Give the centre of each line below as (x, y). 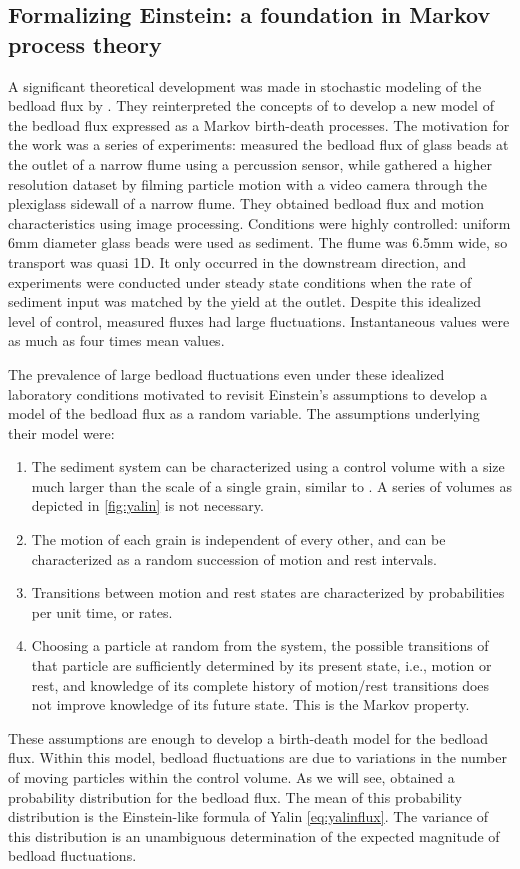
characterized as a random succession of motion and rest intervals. (234, 558)
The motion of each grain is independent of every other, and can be (238, 539)
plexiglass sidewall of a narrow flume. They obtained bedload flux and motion (246, 203)
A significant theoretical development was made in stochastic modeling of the (245, 85)
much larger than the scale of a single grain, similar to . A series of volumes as (271, 485)
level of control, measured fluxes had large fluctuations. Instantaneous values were (259, 320)
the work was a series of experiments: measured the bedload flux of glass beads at (258, 144)
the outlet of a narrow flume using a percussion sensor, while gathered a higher (250, 163)
